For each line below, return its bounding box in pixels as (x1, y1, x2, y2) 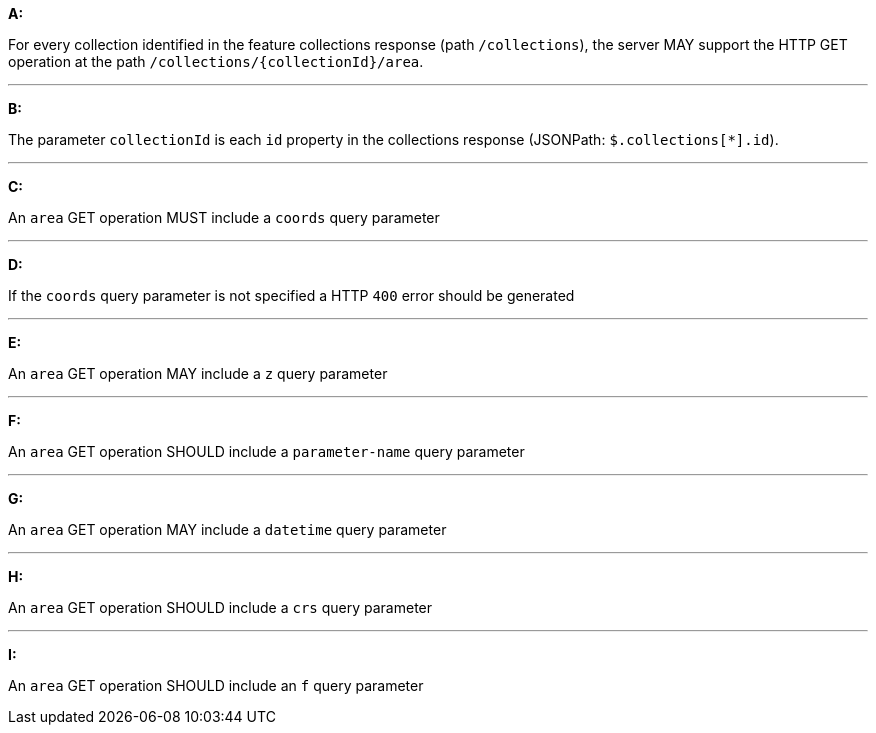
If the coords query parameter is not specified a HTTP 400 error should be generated (8, 287, 575, 304)
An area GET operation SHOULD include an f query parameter (8, 677, 424, 694)
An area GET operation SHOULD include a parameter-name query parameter (8, 443, 525, 460)
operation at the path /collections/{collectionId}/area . (8, 53, 424, 70)
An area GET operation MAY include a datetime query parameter (8, 521, 447, 538)
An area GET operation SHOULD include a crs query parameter (8, 599, 433, 616)
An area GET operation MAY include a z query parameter (8, 365, 388, 382)
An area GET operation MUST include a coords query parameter (8, 209, 440, 226)
